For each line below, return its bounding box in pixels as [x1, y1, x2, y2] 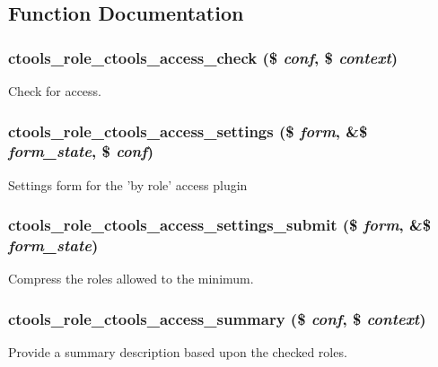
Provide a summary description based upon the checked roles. [8, 343, 347, 362]
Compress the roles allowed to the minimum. [8, 269, 254, 288]
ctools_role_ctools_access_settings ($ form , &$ [8, 119, 368, 142]
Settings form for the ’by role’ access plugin [8, 175, 248, 194]
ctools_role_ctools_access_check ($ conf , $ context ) [8, 46, 399, 68]
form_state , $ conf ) [8, 140, 154, 162]
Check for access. [8, 82, 101, 100]
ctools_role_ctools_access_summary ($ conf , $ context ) [8, 307, 426, 329]
